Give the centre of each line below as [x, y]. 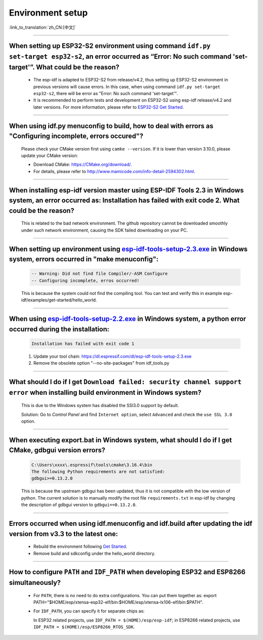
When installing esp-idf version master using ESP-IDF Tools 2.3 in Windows [126, 190]
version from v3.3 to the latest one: [64, 534]
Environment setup [48, 13]
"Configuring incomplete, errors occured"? [76, 136]
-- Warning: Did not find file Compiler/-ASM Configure [100, 274]
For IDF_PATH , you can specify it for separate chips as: [89, 611]
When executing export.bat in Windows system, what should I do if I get [121, 440]
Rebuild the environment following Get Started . [80, 546]
